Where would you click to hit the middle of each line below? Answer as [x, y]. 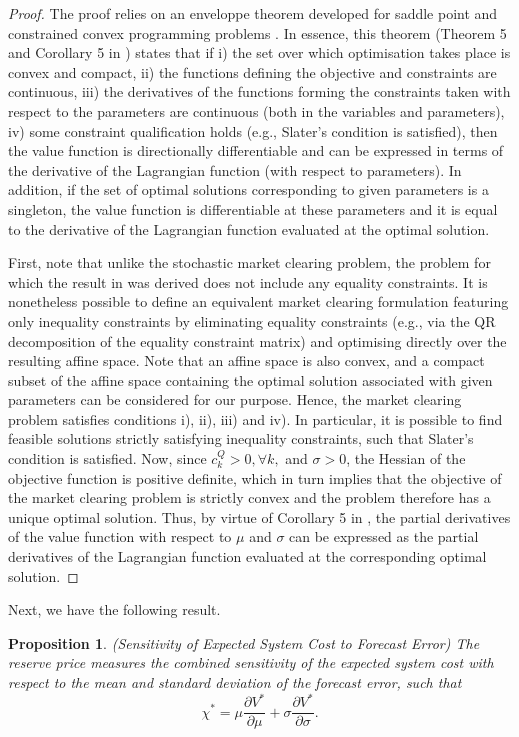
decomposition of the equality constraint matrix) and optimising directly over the [257, 340]
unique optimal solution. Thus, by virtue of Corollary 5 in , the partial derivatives [259, 516]
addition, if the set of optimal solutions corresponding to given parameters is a [248, 189]
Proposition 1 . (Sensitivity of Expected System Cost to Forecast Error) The [244, 642]
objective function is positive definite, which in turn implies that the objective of [255, 477]
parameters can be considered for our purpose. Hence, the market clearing [235, 399]
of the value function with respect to [120, 536]
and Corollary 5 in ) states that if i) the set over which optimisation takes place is [259, 52]
